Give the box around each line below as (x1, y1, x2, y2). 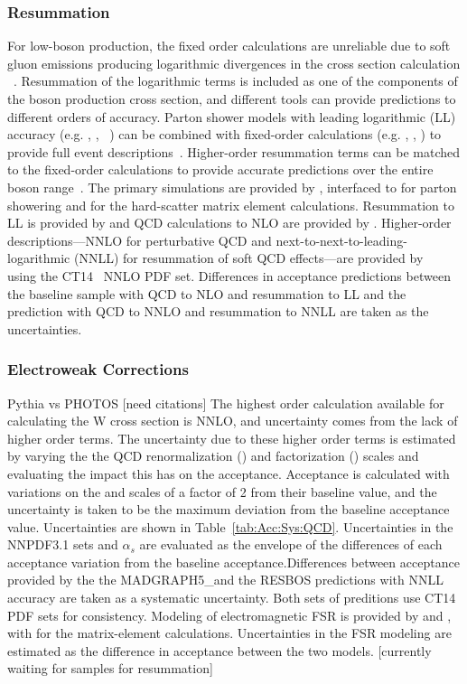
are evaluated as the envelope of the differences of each (139, 535, 443, 554)
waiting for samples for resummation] (7, 659, 213, 678)
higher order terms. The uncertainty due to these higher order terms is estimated (7, 428, 456, 447)
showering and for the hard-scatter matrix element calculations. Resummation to (7, 195, 454, 214)
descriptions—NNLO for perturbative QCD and (7, 230, 272, 249)
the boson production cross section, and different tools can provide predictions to (7, 89, 456, 108)
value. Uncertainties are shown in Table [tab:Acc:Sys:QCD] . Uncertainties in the (7, 517, 453, 536)
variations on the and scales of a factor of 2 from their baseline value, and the (7, 482, 437, 501)
